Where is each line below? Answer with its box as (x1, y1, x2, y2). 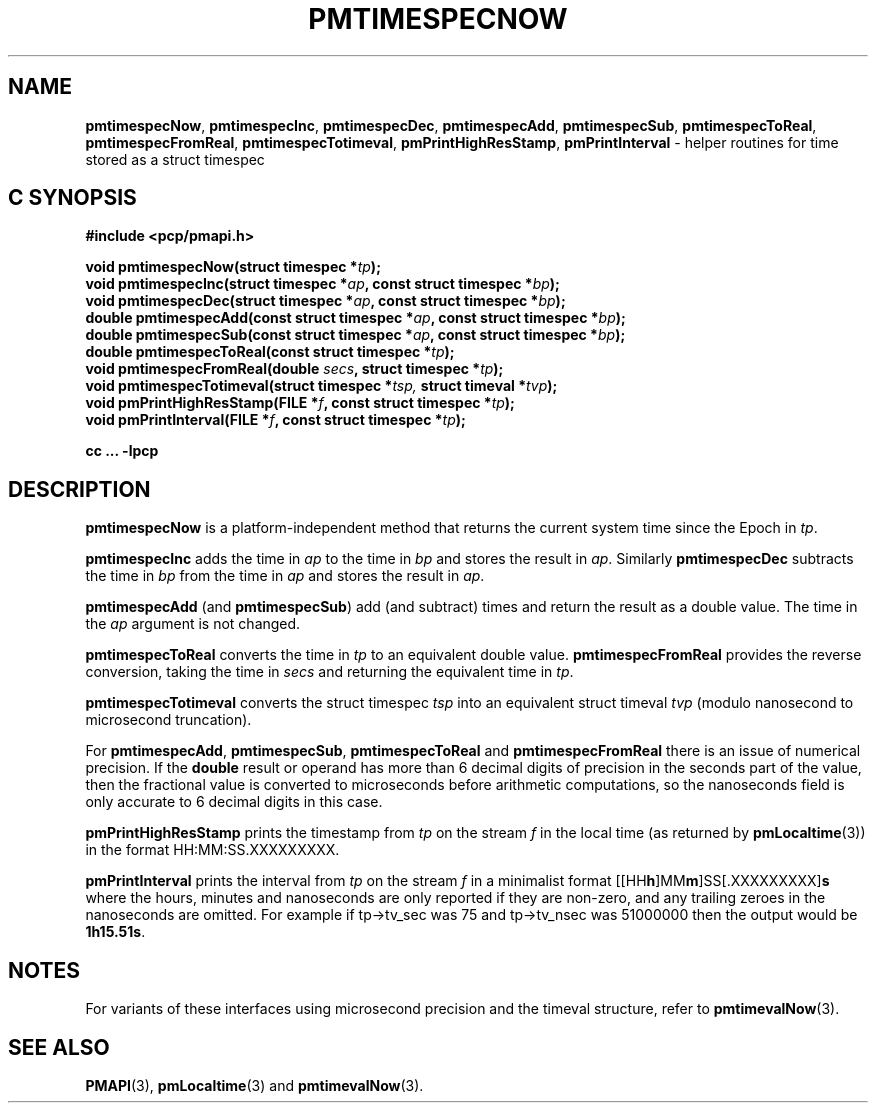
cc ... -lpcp (85, 442, 159, 460)
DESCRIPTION (8, 476, 151, 502)
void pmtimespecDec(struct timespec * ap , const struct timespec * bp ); (85, 292, 566, 310)
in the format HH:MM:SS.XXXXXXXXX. (85, 841, 340, 859)
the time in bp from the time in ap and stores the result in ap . (85, 567, 485, 585)
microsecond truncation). (85, 711, 252, 729)
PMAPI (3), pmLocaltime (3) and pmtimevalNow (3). (85, 1076, 424, 1094)
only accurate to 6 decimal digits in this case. (85, 793, 383, 811)
